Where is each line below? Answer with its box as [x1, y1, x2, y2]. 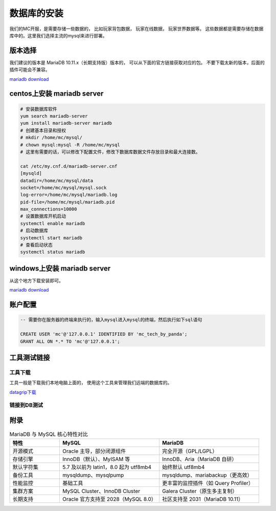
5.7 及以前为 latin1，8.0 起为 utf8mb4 [62, 463, 152, 471]
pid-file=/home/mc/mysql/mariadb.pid [20, 199, 115, 205]
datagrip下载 [9, 389, 36, 395]
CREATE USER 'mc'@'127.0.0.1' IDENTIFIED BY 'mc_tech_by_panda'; [20, 331, 188, 337]
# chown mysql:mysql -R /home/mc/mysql [20, 142, 120, 148]
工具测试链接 [9, 353, 50, 362]
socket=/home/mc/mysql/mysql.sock [20, 185, 107, 190]
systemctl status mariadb [20, 249, 85, 255]
